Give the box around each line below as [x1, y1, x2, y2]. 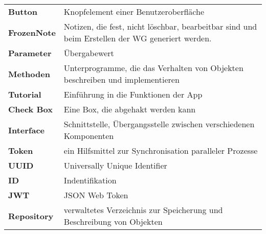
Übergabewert [63, 47, 114, 59]
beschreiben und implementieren [63, 74, 180, 85]
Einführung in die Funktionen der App [63, 88, 203, 100]
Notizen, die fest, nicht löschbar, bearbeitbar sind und [63, 20, 257, 32]
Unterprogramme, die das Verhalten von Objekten [63, 62, 243, 74]
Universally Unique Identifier [63, 159, 167, 171]
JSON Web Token [63, 189, 128, 201]
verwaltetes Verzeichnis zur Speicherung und [63, 204, 223, 216]
